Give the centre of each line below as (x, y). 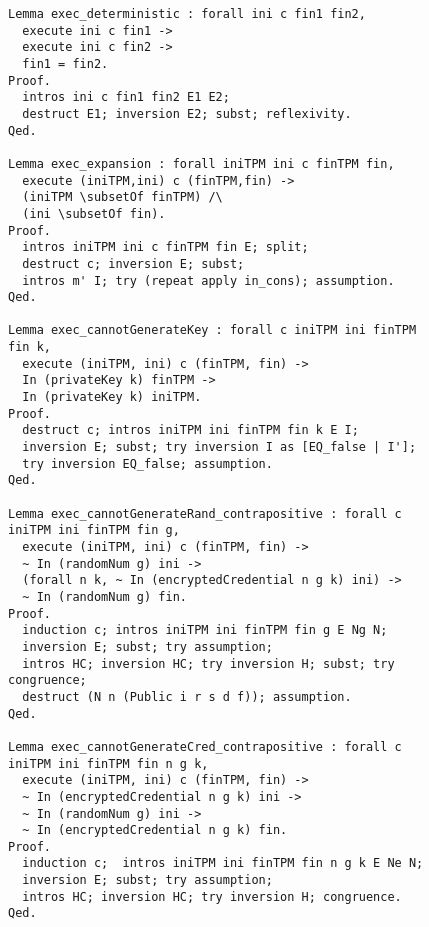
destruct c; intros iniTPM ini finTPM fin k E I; (190, 430)
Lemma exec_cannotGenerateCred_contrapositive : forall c (205, 746)
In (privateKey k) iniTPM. (112, 397)
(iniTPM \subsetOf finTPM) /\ (122, 197)
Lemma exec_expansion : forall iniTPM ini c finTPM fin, (201, 163)
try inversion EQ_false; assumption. (147, 463)
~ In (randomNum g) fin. (104, 596)
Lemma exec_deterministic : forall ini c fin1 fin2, (187, 14)
